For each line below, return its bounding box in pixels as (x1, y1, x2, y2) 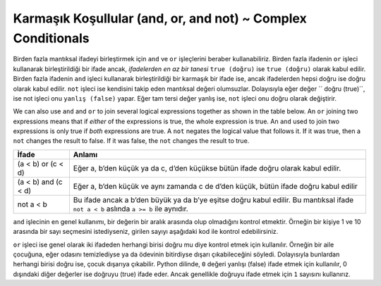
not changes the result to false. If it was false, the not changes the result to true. (13, 137, 250, 145)
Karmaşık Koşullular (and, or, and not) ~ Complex (13, 11, 307, 26)
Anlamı (73, 149, 98, 159)
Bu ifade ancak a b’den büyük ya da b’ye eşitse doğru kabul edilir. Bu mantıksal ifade (73, 194, 354, 204)
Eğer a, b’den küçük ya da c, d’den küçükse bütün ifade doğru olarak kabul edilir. (73, 163, 341, 173)
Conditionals (13, 30, 90, 46)
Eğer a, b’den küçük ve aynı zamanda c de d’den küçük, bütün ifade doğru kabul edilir (73, 181, 358, 191)
